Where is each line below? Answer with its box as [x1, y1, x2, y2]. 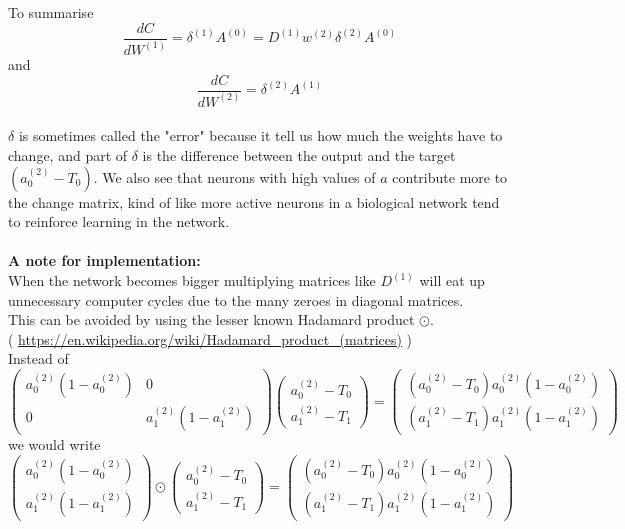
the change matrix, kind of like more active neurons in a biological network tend [8, 191, 500, 212]
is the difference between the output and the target [142, 145, 456, 166]
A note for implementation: [8, 250, 201, 271]
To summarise [8, 2, 94, 22]
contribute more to [392, 166, 508, 187]
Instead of [8, 348, 69, 369]
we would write [8, 434, 101, 455]
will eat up [419, 270, 485, 291]
